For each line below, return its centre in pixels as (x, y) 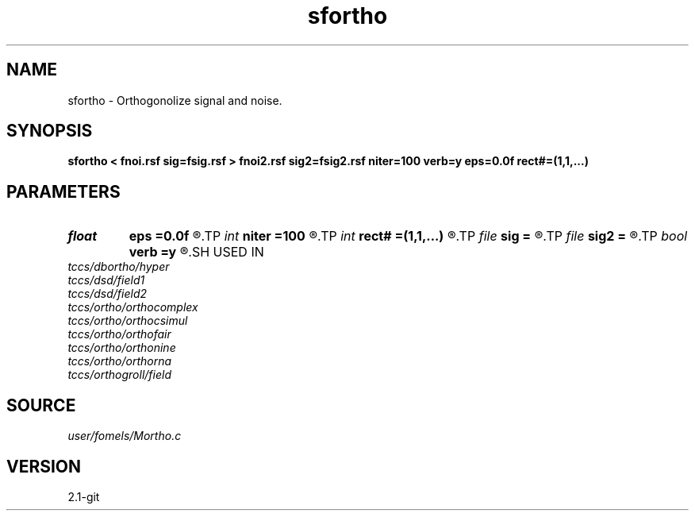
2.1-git (84, 496)
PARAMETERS (63, 191)
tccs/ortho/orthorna (120, 361)
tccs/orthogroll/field (119, 375)
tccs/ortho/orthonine (122, 348)
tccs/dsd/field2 (108, 294)
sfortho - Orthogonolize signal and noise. (175, 100)
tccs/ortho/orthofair (119, 334)
